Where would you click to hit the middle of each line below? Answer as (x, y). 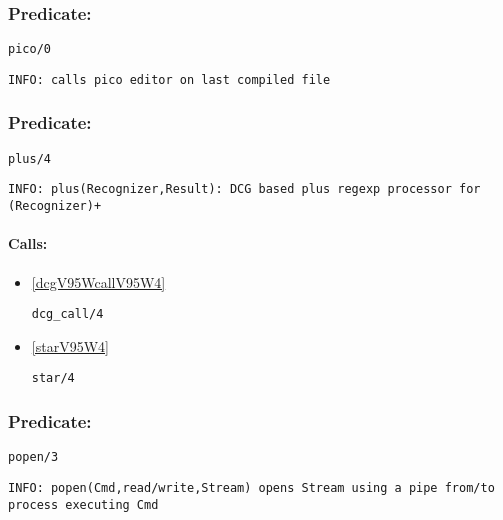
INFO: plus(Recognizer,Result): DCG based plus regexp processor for (244, 189)
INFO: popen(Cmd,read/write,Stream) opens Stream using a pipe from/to (251, 487)
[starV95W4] (70, 345)
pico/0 (29, 49)
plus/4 (29, 158)
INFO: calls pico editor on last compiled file (169, 79)
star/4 (53, 378)
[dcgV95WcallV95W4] (98, 281)
